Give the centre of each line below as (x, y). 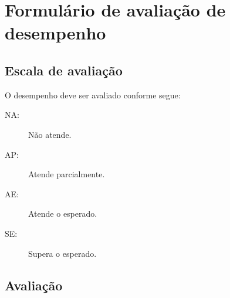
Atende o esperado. (63, 213)
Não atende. (50, 134)
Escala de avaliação (64, 70)
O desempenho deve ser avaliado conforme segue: (93, 95)
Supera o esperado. (62, 253)
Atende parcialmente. (67, 174)
